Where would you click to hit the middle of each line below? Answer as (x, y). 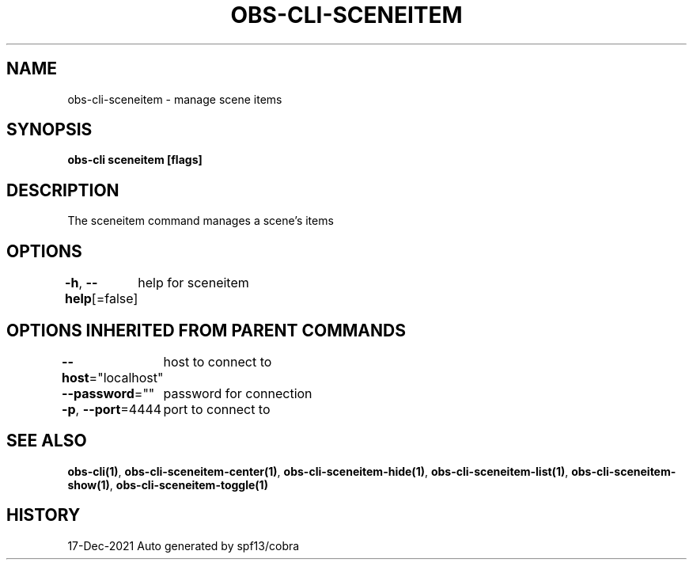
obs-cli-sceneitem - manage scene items (175, 99)
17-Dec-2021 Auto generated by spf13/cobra (184, 545)
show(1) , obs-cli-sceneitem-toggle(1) (168, 484)
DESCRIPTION (63, 190)
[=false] (115, 299)
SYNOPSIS (49, 130)
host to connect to (218, 361)
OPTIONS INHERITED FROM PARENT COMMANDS (206, 330)
